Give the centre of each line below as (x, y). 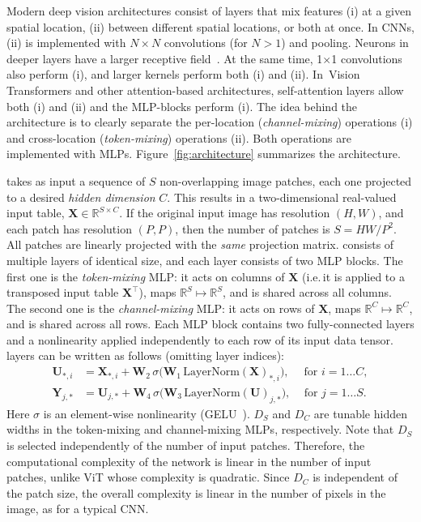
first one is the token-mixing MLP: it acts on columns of (146, 276)
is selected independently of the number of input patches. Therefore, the (186, 445)
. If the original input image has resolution (225, 213)
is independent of (355, 477)
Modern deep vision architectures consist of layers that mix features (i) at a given (209, 11)
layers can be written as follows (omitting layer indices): (146, 355)
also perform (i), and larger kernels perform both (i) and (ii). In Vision (183, 74)
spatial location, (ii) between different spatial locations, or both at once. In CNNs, (210, 26)
